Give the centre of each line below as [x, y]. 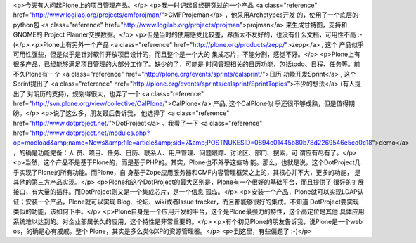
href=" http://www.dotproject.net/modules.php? [82, 133]
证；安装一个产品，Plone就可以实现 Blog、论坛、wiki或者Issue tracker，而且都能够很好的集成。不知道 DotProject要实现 [186, 202]
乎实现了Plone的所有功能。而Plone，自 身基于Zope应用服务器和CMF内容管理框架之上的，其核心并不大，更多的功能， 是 [187, 172]
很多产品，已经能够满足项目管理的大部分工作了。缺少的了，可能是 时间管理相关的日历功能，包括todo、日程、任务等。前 [187, 64]
